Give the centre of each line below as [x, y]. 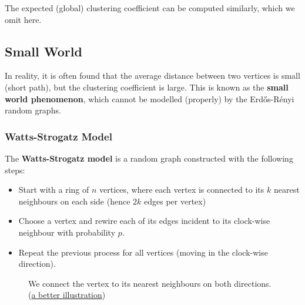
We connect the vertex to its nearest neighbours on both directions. [150, 283]
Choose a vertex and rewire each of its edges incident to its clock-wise [144, 221]
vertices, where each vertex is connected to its [182, 190]
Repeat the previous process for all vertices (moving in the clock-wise [143, 252]
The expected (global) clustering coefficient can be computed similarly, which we [150, 8]
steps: [15, 170]
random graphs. [33, 110]
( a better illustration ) [67, 295]
